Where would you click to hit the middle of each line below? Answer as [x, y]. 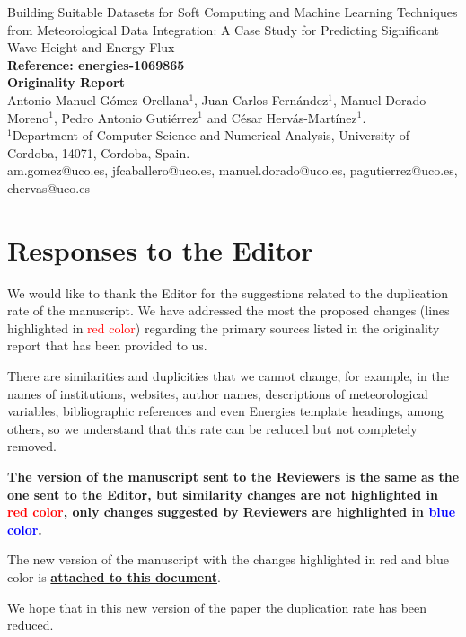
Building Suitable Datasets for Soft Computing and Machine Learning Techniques [233, 12]
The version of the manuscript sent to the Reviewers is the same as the [233, 476]
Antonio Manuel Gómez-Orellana [98, 99]
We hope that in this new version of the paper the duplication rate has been [217, 607]
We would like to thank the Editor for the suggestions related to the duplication [228, 292]
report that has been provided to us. [107, 345]
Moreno [28, 117]
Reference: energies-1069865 [96, 64]
